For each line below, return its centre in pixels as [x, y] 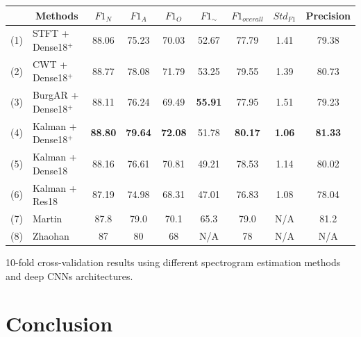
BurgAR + [56, 95]
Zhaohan [51, 235]
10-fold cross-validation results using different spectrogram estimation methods [173, 262]
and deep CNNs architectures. [69, 276]
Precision [328, 15]
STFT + [51, 33]
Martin [47, 218]
